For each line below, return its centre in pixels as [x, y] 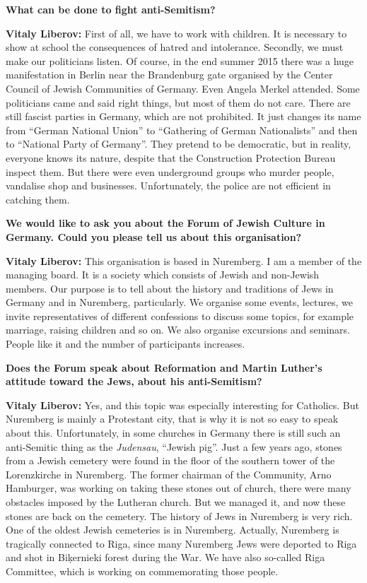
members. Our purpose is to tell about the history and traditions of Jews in [170, 288]
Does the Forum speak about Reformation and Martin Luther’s [164, 367]
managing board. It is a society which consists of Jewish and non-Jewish [163, 275]
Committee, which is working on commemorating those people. [142, 571]
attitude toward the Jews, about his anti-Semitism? [134, 381]
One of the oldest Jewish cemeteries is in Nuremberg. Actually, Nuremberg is [173, 530]
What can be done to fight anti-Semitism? [111, 9]
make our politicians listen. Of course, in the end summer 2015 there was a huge [180, 60]
